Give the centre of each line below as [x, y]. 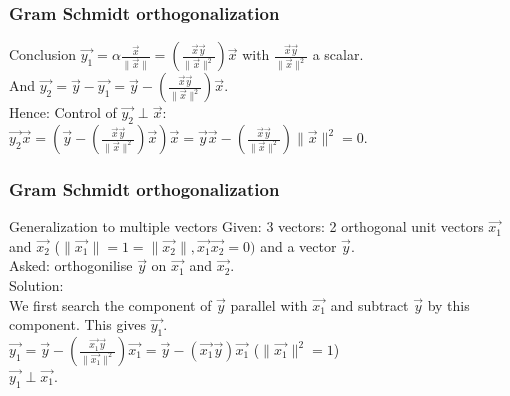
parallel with [269, 304]
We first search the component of [110, 304]
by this [448, 304]
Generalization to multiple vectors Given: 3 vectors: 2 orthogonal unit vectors [246, 226]
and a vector [298, 245]
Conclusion [42, 54]
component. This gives [78, 324]
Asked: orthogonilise [71, 265]
